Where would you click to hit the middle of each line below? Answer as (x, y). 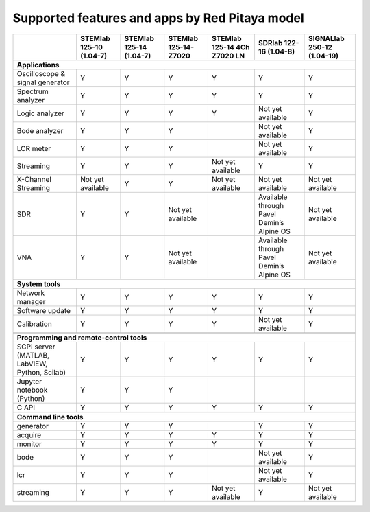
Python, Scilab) (41, 372)
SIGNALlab (327, 38)
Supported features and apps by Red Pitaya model (158, 18)
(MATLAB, (33, 355)
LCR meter (34, 148)
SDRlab (270, 43)
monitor (29, 444)
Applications (38, 65)
